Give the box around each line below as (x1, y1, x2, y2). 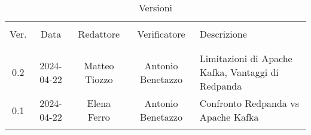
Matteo (84, 58, 114, 72)
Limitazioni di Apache (199, 51, 292, 65)
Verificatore (137, 27, 185, 41)
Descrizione (199, 27, 247, 41)
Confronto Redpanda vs (199, 96, 299, 110)
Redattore (78, 27, 120, 41)
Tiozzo (85, 72, 113, 86)
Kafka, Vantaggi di (199, 65, 279, 79)
